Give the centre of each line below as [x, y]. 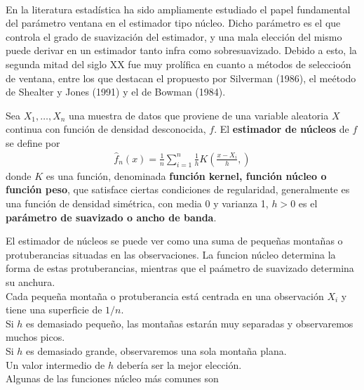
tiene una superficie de [54, 310]
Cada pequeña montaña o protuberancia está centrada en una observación [165, 295]
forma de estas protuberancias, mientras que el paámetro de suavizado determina [180, 268]
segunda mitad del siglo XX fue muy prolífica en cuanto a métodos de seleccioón [178, 64]
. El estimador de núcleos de [282, 129]
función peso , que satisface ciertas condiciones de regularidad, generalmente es [178, 189]
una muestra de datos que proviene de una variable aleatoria [199, 115]
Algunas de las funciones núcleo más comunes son [112, 378]
